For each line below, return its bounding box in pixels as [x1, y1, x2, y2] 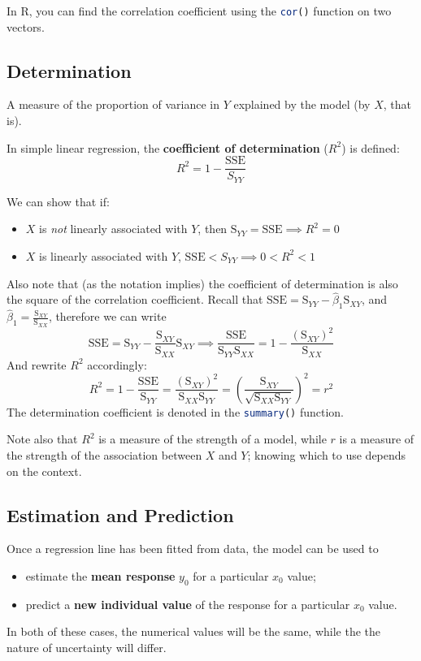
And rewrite [7, 356, 67, 373]
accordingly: [87, 356, 147, 373]
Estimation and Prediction [7, 502, 234, 527]
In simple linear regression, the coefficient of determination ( [7, 139, 328, 156]
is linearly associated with [39, 247, 168, 264]
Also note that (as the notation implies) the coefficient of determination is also [7, 274, 398, 292]
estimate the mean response [25, 567, 176, 584]
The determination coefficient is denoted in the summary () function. [7, 403, 344, 420]
